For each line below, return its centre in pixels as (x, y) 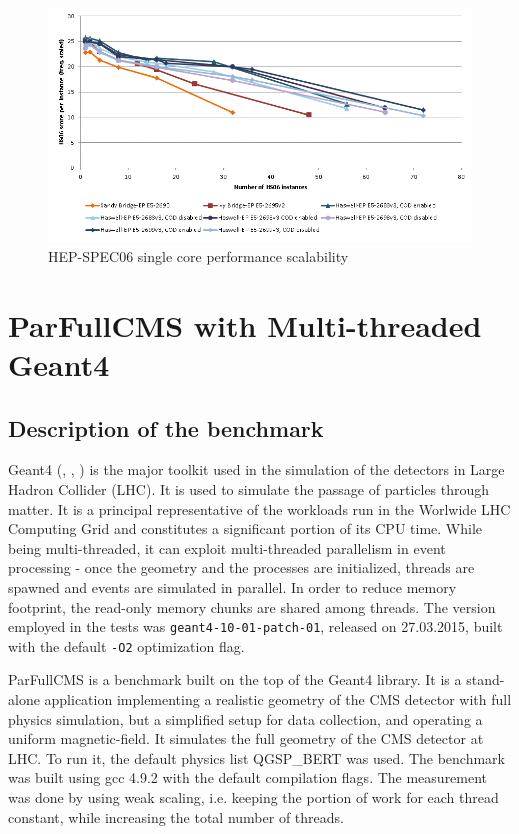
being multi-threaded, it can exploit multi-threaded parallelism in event (227, 547)
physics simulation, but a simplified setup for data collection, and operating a (245, 718)
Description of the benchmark (166, 427)
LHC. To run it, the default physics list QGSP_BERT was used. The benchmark (256, 757)
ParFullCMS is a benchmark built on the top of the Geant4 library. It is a (235, 679)
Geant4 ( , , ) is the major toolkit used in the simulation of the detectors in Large (256, 469)
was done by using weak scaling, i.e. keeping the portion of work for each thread (253, 797)
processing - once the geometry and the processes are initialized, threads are (241, 567)
